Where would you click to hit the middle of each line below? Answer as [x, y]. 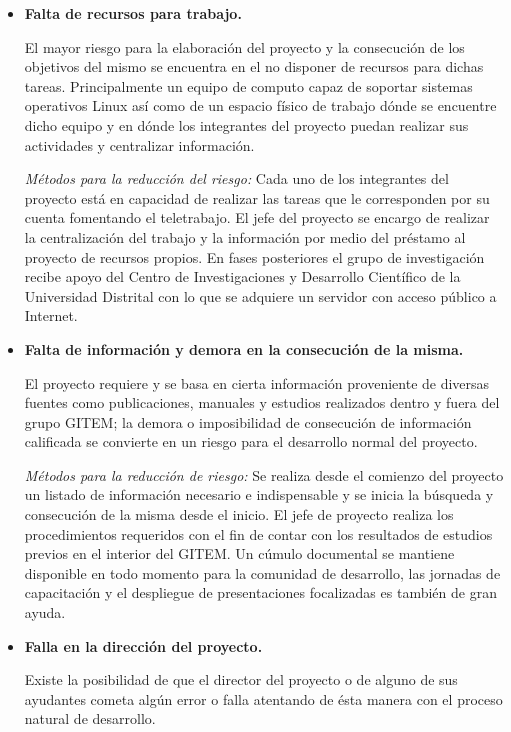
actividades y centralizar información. [139, 144]
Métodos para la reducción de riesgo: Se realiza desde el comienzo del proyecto [264, 474]
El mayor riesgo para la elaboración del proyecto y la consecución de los [244, 46]
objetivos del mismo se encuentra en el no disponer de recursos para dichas [254, 66]
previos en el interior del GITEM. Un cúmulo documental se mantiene [239, 553]
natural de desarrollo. [90, 718]
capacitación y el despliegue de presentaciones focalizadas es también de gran [260, 592]
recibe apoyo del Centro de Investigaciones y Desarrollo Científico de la [242, 276]
